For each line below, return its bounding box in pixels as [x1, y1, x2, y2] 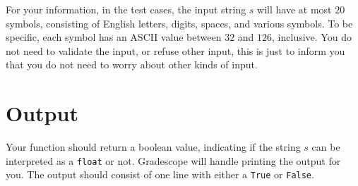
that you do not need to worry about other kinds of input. [6, 57, 258, 72]
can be [311, 139, 340, 154]
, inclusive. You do [272, 30, 352, 44]
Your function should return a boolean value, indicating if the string [6, 139, 301, 154]
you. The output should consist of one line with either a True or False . [6, 167, 314, 182]
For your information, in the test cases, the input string [6, 2, 246, 16]
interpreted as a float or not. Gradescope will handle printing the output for [6, 153, 341, 168]
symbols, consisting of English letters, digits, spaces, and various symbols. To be [6, 15, 353, 30]
